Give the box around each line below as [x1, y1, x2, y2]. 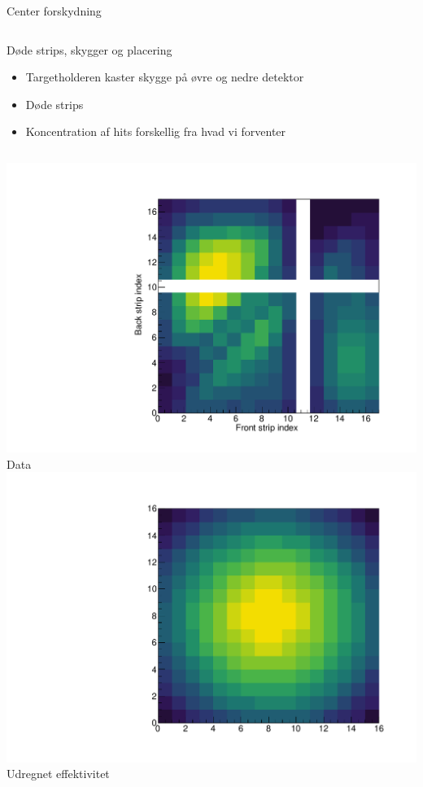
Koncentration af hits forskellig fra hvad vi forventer [25, 123, 286, 140]
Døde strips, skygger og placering [7, 41, 172, 58]
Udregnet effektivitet [7, 765, 110, 782]
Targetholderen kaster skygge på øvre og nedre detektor [25, 68, 304, 85]
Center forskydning [7, 2, 102, 19]
